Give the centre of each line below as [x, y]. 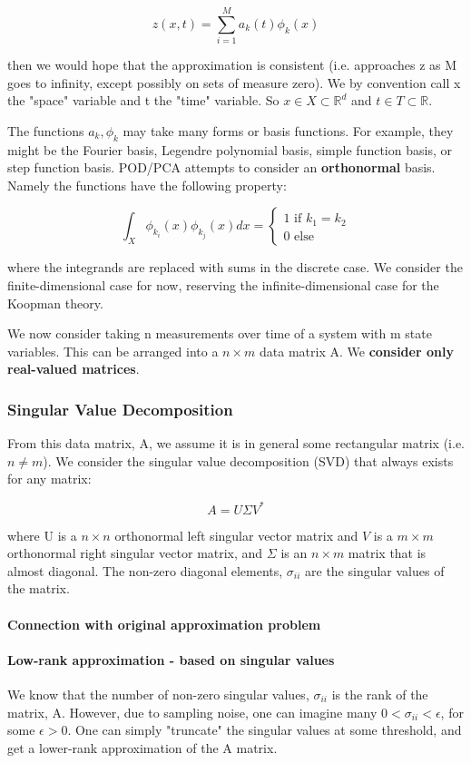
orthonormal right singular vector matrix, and [135, 553]
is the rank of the [380, 694]
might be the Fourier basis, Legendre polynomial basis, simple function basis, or [230, 149]
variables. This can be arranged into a [113, 351]
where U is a [42, 535]
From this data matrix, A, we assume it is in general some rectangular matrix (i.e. [236, 443]
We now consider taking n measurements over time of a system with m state [220, 333]
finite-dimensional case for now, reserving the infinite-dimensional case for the [223, 285]
